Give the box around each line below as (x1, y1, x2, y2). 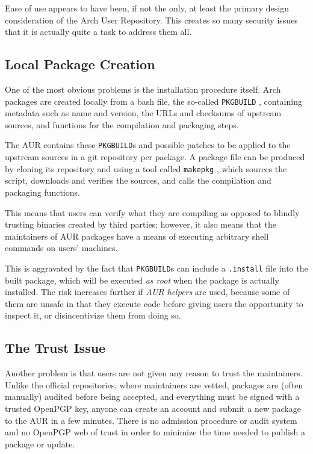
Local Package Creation (5, 55, 155, 73)
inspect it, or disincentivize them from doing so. (5, 309, 181, 322)
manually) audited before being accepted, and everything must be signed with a (5, 390, 300, 403)
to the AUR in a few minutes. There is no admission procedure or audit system (5, 414, 297, 426)
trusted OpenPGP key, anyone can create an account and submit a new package (5, 402, 301, 414)
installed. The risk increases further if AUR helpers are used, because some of (5, 285, 290, 298)
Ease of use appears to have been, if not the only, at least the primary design (5, 2, 290, 14)
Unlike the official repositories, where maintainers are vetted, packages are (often (5, 378, 303, 391)
